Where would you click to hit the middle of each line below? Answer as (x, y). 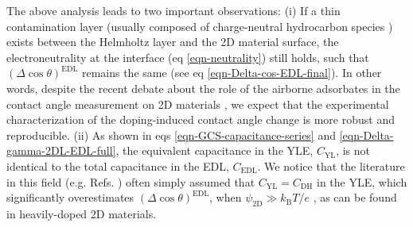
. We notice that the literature (331, 165)
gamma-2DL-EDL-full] (61, 150)
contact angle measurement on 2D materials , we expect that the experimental (198, 104)
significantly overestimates (70, 197)
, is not (353, 150)
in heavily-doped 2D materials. (82, 213)
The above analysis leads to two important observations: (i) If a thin (173, 10)
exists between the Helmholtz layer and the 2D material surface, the (173, 42)
